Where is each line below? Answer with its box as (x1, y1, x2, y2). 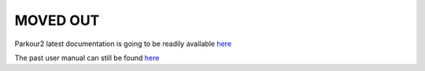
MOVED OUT (14, 12, 100, 29)
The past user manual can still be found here (14, 53, 160, 62)
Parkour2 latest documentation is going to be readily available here (14, 39, 232, 48)
